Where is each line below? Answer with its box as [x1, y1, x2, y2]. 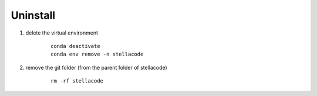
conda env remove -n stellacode [50, 51, 144, 58]
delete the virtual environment [25, 29, 99, 36]
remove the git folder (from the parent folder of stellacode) [25, 64, 167, 71]
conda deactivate [50, 43, 100, 49]
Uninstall [11, 9, 56, 22]
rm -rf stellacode [50, 78, 104, 84]
